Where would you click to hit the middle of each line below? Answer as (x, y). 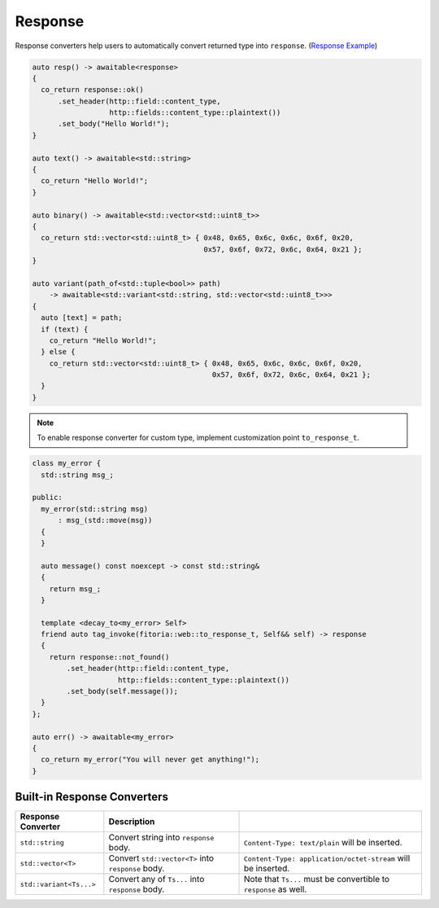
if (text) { (65, 329)
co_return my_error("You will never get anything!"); (150, 760)
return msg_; (75, 589)
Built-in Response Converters (91, 797)
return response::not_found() (109, 657)
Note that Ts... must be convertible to (317, 879)
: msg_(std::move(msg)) (105, 520)
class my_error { (67, 463)
